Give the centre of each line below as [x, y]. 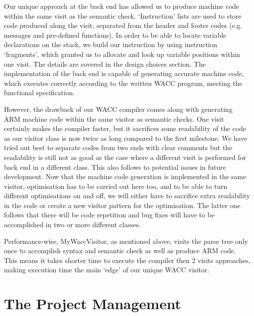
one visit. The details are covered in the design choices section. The [105, 64]
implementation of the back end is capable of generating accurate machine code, [124, 73]
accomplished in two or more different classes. [72, 224]
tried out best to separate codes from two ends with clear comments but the [118, 147]
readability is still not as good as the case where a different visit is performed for [125, 157]
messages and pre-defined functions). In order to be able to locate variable [115, 35]
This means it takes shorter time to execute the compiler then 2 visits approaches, [127, 260]
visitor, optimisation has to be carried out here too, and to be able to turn [116, 186]
